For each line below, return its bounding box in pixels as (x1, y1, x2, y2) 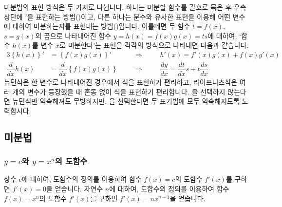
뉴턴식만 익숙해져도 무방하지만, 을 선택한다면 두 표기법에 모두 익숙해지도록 (12, 96, 240, 106)
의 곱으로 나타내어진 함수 (35, 30, 112, 40)
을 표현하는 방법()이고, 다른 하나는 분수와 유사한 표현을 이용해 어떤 (27, 11, 231, 21)
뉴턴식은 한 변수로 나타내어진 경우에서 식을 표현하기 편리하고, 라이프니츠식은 (4, 77, 238, 87)
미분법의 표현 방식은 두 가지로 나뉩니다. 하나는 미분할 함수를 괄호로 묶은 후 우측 (4, 2, 246, 12)
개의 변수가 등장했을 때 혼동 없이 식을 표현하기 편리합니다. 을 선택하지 (12, 86, 226, 96)
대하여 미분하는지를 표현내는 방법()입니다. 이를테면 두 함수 (12, 21, 190, 31)
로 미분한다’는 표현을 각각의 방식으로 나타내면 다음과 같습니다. (59, 40, 249, 50)
